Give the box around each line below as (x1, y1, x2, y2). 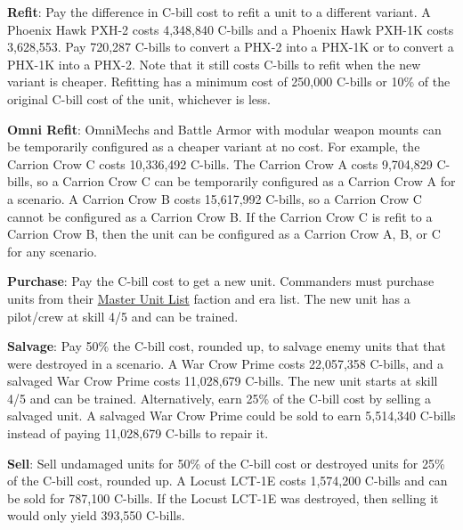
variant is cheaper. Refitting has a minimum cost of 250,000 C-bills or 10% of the (7, 72, 451, 91)
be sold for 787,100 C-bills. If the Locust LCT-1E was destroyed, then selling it (7, 488, 439, 507)
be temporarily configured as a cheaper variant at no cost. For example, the (7, 137, 420, 156)
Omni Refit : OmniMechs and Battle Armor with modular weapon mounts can (7, 119, 442, 138)
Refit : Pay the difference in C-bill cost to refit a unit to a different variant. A (7, 3, 431, 20)
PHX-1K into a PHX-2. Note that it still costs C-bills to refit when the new (7, 54, 421, 73)
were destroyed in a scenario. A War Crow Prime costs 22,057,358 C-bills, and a (7, 354, 443, 372)
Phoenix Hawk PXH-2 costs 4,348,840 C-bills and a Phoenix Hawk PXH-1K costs (7, 20, 454, 38)
